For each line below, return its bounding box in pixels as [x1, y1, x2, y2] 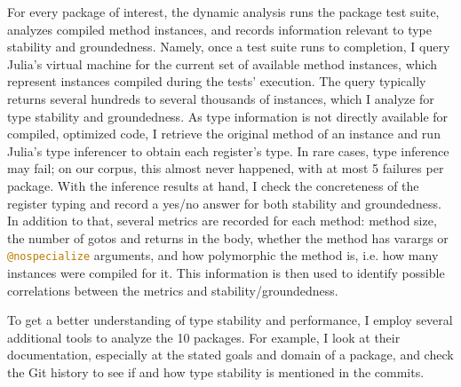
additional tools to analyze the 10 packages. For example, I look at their [7, 328, 401, 346]
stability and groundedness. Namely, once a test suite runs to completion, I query [7, 37, 450, 56]
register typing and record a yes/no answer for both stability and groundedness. [7, 193, 441, 212]
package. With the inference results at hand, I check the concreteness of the [7, 176, 419, 194]
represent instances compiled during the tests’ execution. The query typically [7, 72, 426, 91]
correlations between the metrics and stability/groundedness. [7, 280, 338, 299]
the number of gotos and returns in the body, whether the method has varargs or [7, 228, 449, 247]
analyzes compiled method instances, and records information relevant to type [7, 20, 433, 38]
